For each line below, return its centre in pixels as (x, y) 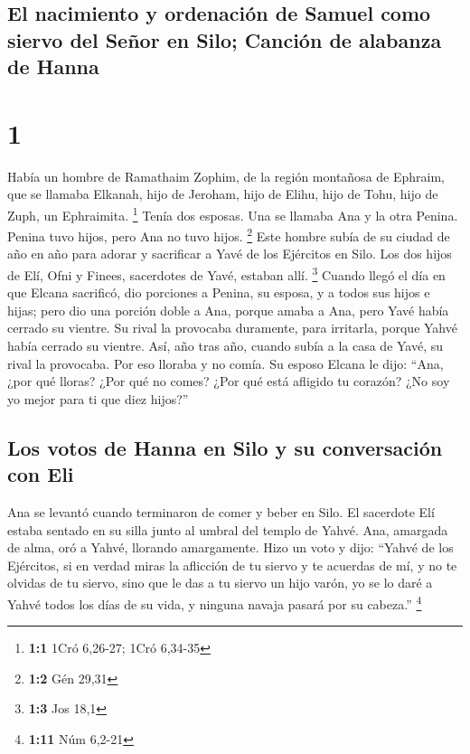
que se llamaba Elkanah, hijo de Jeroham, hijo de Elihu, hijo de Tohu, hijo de (223, 194)
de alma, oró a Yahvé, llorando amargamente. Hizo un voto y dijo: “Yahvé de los (230, 547)
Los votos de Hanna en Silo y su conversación (225, 447)
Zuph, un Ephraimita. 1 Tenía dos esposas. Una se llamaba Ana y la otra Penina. (233, 213)
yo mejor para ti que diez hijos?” (98, 398)
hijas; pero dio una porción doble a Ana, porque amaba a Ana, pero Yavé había (228, 310)
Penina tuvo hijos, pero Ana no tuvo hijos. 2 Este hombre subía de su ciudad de (229, 235)
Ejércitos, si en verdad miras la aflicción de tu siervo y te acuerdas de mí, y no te (232, 565)
